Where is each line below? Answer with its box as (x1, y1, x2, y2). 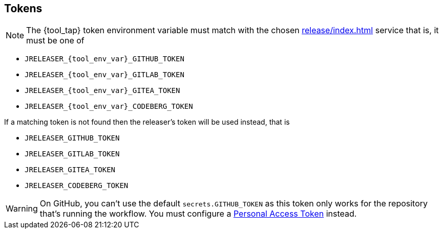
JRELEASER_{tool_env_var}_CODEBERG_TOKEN (25, 102, 193, 111)
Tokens (4, 2, 43, 15)
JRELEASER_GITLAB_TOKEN (25, 150, 120, 158)
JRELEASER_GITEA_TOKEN (25, 166, 116, 174)
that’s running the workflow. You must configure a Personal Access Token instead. (39, 208, 357, 219)
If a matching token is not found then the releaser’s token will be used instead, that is (4, 118, 290, 127)
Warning (6, 203, 38, 214)
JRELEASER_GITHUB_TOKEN (25, 134, 120, 143)
